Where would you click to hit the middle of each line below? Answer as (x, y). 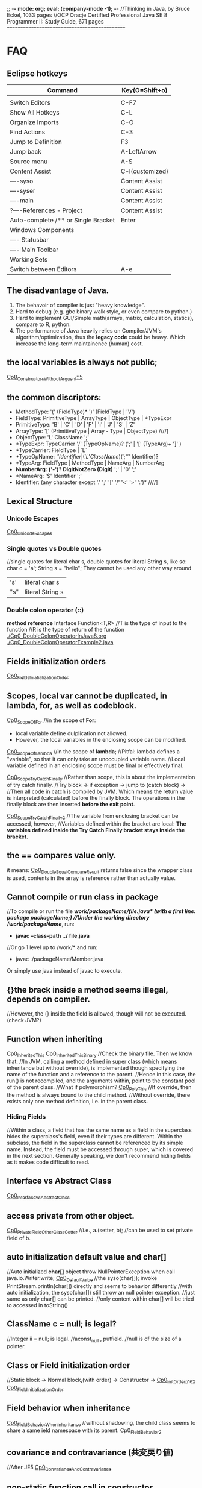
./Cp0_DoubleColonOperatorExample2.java (60, 642)
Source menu (29, 161)
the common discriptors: (54, 397)
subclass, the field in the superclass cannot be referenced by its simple (95, 1143)
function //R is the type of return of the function (66, 630)
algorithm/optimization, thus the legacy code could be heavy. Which (100, 337)
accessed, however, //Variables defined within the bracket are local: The (96, 824)
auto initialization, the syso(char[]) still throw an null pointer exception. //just (101, 1292)
